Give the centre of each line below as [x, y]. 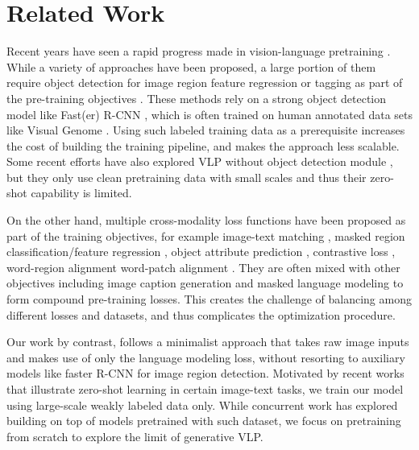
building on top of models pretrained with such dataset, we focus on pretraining [204, 421]
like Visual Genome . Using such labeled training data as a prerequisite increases [206, 130]
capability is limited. [81, 193]
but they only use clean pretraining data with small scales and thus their [187, 177]
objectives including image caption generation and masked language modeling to [205, 283]
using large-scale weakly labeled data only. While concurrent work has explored [202, 405]
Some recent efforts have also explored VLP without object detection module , [200, 161]
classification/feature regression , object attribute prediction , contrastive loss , [201, 252]
